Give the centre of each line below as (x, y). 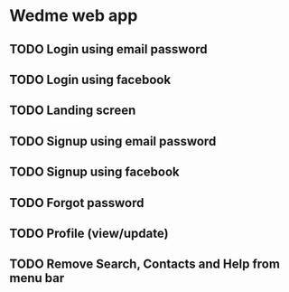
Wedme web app (74, 16)
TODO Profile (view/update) (89, 233)
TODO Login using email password (108, 49)
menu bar (37, 278)
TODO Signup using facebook (94, 172)
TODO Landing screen (73, 111)
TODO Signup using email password (113, 141)
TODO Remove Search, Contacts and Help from (144, 264)
